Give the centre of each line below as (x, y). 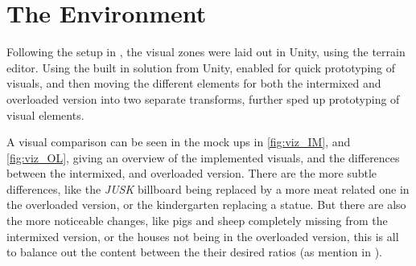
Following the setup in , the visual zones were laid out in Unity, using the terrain (206, 52)
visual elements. (45, 115)
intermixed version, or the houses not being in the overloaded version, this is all (203, 236)
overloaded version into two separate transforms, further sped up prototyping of (203, 98)
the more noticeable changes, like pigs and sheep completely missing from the (197, 221)
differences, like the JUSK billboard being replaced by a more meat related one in (208, 188)
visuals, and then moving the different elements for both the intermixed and (194, 83)
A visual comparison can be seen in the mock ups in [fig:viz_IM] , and (179, 142)
